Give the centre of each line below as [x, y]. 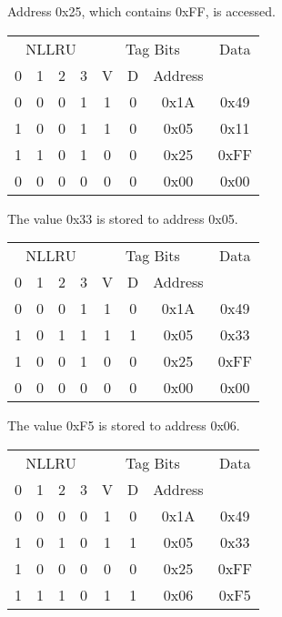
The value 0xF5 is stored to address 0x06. [124, 425]
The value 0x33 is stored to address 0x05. [123, 218]
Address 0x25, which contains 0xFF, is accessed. [141, 11]
